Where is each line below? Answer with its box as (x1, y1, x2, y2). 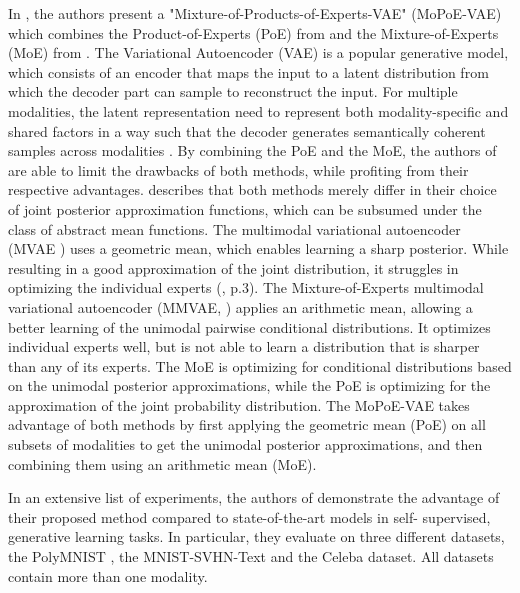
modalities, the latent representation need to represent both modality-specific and (8, 100, 509, 121)
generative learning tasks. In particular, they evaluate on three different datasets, (8, 526, 505, 547)
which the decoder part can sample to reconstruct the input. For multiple (8, 81, 458, 102)
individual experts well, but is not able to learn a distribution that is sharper (8, 336, 480, 357)
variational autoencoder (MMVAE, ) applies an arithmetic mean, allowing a (8, 296, 473, 317)
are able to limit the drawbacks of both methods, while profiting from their (8, 159, 469, 180)
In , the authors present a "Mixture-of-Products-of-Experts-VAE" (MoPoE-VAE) (8, 3, 502, 23)
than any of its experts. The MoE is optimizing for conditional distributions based (8, 355, 512, 376)
